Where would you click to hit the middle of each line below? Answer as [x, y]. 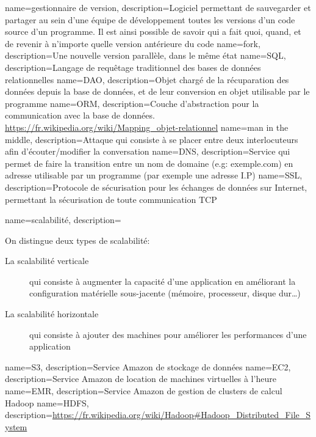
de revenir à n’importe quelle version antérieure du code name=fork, [133, 43]
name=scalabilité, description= [63, 220]
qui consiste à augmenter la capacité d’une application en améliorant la [163, 281]
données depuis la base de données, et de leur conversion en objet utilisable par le [157, 91]
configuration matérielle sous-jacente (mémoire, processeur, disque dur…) [165, 293]
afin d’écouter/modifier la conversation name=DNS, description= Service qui [148, 151]
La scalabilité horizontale [52, 314]
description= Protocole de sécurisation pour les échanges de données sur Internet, [156, 187]
